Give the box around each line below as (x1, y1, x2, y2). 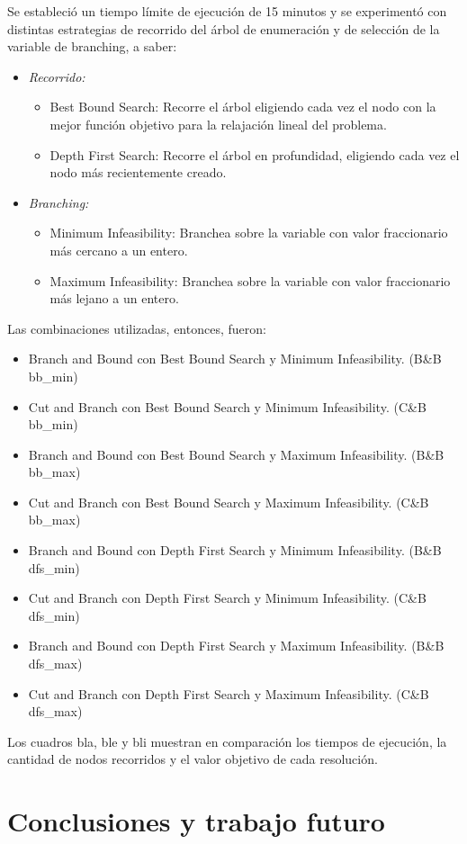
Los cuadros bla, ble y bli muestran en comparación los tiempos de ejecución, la (7, 732, 447, 750)
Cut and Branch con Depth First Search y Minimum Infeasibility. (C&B (28, 588, 427, 607)
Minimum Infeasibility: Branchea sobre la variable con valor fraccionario (49, 223, 448, 242)
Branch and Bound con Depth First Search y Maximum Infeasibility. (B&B (28, 636, 445, 655)
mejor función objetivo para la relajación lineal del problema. (49, 114, 387, 133)
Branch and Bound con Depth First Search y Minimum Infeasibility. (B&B (28, 541, 442, 560)
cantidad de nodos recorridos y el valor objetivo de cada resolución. (7, 750, 378, 768)
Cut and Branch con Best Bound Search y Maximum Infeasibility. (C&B (28, 492, 429, 511)
